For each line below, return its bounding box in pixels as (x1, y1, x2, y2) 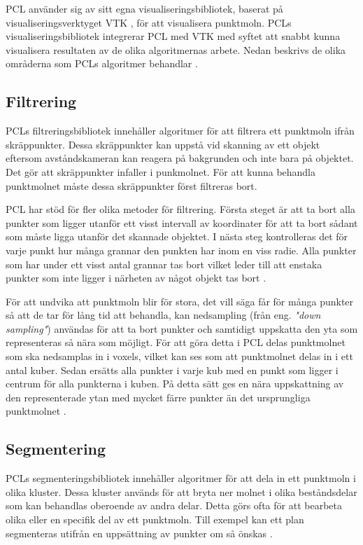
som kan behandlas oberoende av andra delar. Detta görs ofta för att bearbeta (6, 498, 342, 513)
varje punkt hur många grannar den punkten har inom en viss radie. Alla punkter (6, 242, 357, 257)
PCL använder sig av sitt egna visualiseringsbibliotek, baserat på (6, 1, 283, 15)
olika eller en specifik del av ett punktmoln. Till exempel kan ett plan (6, 512, 304, 527)
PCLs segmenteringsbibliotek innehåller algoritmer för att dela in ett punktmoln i (6, 471, 356, 485)
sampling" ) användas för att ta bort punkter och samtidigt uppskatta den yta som (6, 321, 358, 336)
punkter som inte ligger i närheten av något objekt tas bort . (6, 270, 266, 285)
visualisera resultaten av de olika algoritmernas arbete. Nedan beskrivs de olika (6, 42, 346, 57)
